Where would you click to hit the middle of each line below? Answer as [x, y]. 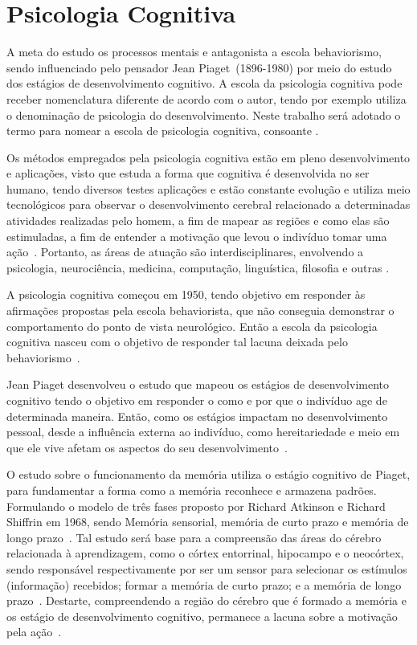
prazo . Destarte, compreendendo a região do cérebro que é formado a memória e [206, 600]
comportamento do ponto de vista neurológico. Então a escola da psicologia [192, 326]
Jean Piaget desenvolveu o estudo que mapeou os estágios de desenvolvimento [198, 384]
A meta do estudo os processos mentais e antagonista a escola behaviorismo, [194, 52]
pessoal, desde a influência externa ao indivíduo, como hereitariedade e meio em [203, 432]
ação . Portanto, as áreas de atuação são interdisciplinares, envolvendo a [185, 252]
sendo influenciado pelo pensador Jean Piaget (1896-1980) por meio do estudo [199, 67]
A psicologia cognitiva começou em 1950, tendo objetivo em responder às [186, 294]
